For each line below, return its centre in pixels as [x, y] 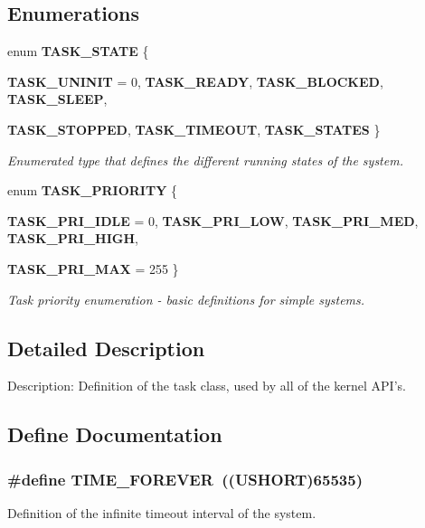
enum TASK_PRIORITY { [92, 190]
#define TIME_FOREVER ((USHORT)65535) [185, 479]
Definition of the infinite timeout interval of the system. [162, 512]
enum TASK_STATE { [78, 51]
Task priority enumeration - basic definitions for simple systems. [186, 299]
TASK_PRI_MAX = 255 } [93, 268]
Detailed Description [106, 348]
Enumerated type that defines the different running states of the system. [205, 160]
